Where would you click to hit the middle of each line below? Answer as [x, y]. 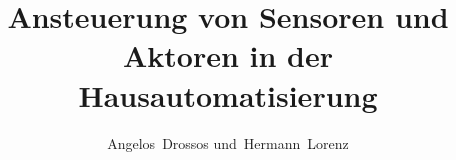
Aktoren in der [228, 55]
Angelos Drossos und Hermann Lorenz [228, 142]
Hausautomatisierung [228, 94]
